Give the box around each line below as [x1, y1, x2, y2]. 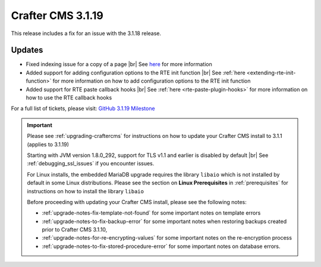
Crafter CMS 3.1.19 [11, 9, 103, 22]
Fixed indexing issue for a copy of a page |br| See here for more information [26, 61, 212, 68]
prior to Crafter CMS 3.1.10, [42, 226, 108, 233]
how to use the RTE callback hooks [26, 94, 112, 101]
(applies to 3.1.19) [27, 140, 70, 148]
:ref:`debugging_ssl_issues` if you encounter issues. [27, 160, 155, 167]
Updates [11, 45, 43, 55]
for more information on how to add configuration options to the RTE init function [52, 77, 251, 84]
